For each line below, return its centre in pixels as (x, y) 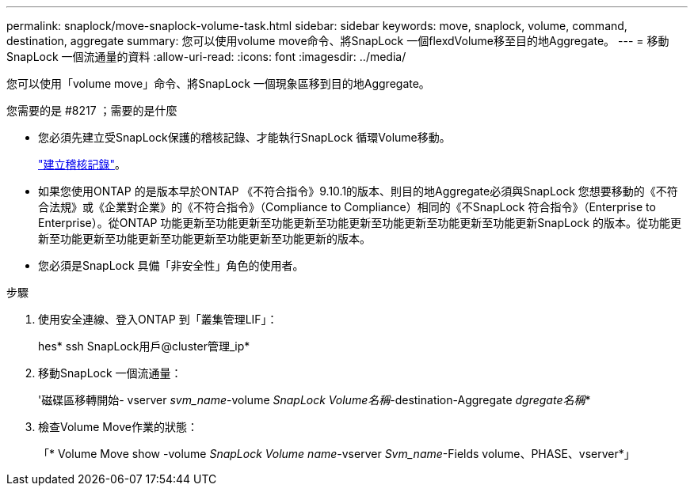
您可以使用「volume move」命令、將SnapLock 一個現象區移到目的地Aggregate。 (218, 83)
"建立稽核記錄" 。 (82, 164)
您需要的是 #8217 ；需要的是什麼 (92, 110)
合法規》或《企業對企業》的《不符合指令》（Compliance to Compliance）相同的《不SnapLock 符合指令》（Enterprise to (347, 207)
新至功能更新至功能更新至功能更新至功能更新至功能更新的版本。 (204, 238)
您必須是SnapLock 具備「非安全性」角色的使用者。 (171, 265)
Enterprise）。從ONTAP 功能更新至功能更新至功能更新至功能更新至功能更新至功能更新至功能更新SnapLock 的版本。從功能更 (360, 223)
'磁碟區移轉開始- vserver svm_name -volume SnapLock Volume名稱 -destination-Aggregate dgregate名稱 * (315, 400)
